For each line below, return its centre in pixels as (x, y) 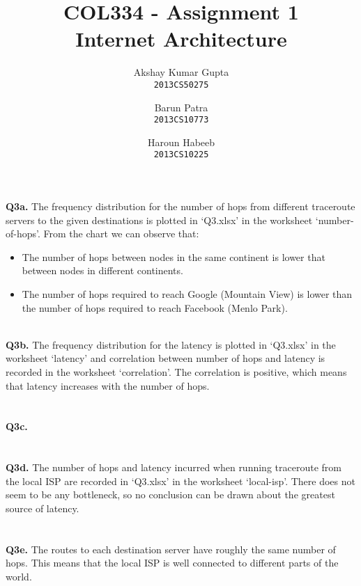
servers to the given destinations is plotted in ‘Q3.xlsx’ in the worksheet (159, 220)
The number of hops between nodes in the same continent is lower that (174, 256)
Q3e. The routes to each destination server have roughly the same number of (171, 549)
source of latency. (43, 508)
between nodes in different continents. (102, 270)
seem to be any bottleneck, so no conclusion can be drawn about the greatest (170, 494)
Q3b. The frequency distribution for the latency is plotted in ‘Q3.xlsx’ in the (171, 344)
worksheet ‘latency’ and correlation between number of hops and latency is (166, 358)
